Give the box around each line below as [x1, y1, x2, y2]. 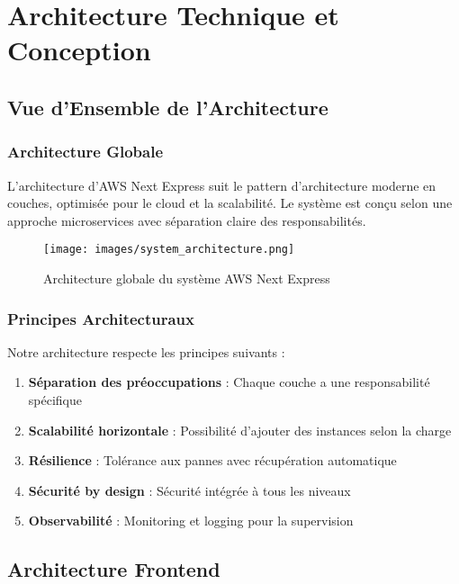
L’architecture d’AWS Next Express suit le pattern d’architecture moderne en [7, 175, 436, 194]
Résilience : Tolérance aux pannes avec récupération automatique [28, 451, 397, 470]
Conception [7, 31, 151, 68]
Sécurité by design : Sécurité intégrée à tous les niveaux [28, 481, 351, 499]
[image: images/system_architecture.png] [43, 243, 295, 256]
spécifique [28, 391, 82, 409]
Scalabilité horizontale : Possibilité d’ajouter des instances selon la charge [28, 420, 452, 439]
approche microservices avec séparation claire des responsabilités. [7, 211, 366, 229]
